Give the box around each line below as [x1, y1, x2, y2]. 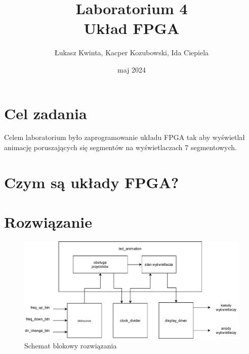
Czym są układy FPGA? [4, 171, 179, 192]
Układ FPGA [84, 18, 180, 39]
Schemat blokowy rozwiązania [24, 340, 117, 351]
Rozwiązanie [4, 211, 92, 232]
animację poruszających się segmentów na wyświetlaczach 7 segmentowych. [4, 142, 237, 153]
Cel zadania [4, 102, 87, 123]
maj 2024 [117, 64, 146, 75]
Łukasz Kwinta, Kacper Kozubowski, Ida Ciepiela [54, 47, 209, 58]
